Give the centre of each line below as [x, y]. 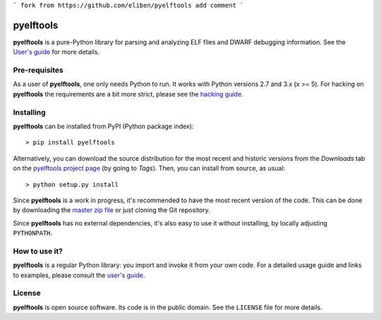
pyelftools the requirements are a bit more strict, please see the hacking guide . [128, 94]
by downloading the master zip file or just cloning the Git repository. [112, 210]
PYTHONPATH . [33, 233]
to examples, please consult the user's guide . [79, 275]
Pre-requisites [38, 70]
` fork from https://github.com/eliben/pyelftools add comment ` [128, 5]
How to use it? [38, 251]
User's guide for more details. [56, 52]
